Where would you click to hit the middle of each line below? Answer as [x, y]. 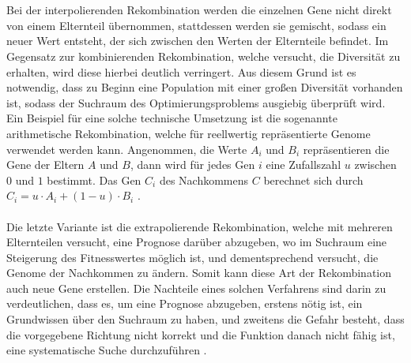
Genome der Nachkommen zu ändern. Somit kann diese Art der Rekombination [199, 273]
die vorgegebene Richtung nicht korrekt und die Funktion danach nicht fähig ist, [201, 334]
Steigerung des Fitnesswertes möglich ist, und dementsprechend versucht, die [192, 257]
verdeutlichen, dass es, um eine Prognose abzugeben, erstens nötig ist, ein [185, 303]
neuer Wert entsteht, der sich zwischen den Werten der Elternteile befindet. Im [198, 41]
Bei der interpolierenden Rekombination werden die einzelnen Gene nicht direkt [199, 10]
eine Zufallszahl [304, 165]
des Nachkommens [204, 180]
